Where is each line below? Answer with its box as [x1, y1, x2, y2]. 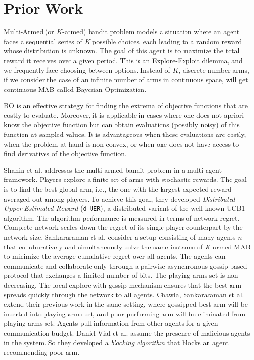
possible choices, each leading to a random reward [92, 36, 242, 46]
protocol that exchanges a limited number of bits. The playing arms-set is [4, 270, 225, 280]
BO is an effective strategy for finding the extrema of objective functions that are [4, 100, 248, 111]
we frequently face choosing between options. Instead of [4, 65, 170, 75]
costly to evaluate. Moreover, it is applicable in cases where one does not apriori [4, 110, 244, 120]
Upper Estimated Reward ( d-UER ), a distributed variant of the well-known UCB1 [4, 203, 245, 213]
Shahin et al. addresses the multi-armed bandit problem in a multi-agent [4, 164, 222, 175]
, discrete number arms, [178, 65, 249, 75]
